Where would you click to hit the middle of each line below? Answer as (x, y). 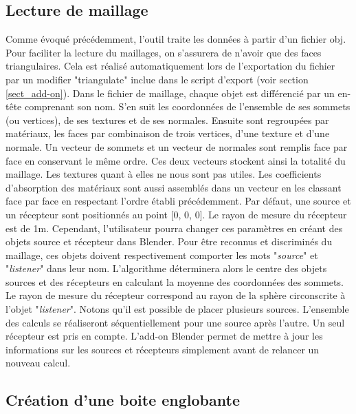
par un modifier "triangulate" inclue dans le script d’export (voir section (157, 79)
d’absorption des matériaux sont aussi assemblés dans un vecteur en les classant (174, 187)
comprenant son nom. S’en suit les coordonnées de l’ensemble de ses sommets (187, 106)
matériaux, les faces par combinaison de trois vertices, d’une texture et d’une (168, 133)
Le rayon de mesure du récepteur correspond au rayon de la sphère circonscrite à (176, 295)
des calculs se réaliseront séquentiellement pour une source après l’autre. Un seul (175, 322)
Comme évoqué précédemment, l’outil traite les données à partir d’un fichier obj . (176, 39)
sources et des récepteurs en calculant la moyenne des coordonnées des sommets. (175, 281)
